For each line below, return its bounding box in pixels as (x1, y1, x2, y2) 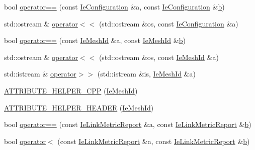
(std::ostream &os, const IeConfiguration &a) (99, 18, 238, 28)
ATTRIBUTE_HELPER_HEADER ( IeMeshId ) (4, 102, 154, 112)
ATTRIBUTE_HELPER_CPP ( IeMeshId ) (4, 85, 138, 95)
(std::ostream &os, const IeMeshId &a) (99, 51, 219, 62)
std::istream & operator (4, 68, 76, 79)
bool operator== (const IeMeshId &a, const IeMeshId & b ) (4, 35, 186, 45)
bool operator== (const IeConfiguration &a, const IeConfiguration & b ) (4, 1, 225, 11)
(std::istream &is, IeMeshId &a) (97, 68, 196, 79)
